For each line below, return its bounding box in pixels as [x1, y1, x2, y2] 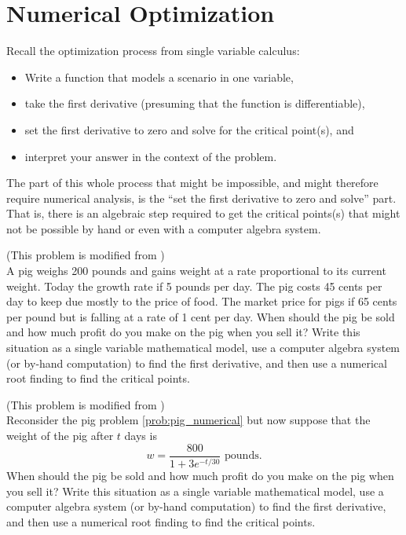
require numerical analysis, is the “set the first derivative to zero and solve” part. [6, 189, 397, 206]
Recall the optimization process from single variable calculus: [6, 42, 300, 59]
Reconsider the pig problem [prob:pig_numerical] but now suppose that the [6, 412, 371, 428]
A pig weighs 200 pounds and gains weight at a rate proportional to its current [6, 262, 386, 279]
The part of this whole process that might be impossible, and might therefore [6, 174, 379, 191]
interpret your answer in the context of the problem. [24, 148, 277, 164]
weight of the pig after [6, 427, 114, 443]
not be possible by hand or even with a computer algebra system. [6, 220, 321, 236]
